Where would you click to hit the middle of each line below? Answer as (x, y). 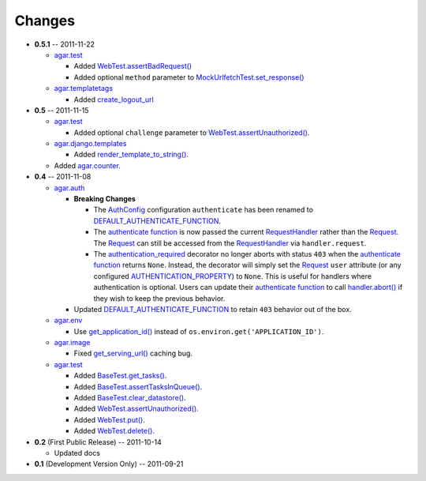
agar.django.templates (90, 144)
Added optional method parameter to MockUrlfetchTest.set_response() (189, 77)
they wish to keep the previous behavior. (159, 298)
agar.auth (69, 188)
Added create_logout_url (114, 100)
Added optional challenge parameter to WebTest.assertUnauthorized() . (192, 132)
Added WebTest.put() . (110, 419)
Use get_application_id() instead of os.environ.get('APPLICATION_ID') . (199, 331)
